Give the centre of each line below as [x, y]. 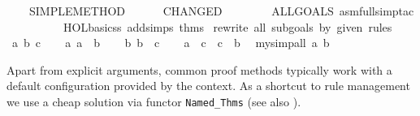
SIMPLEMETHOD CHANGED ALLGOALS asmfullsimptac [221, 11]
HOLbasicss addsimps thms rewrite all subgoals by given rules [227, 26]
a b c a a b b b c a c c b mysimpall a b [171, 43]
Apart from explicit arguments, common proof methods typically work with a [199, 69]
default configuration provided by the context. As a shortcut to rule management [208, 86]
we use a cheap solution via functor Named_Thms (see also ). [154, 101]
